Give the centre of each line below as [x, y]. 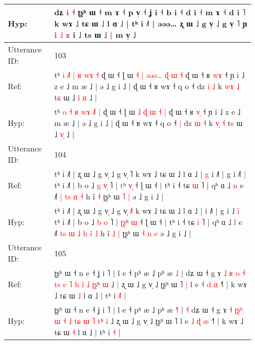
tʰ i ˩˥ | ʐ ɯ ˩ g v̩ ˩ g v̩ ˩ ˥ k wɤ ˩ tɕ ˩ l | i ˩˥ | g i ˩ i [147, 210]
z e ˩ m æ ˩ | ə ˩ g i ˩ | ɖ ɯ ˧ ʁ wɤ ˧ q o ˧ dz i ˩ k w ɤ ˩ [147, 86]
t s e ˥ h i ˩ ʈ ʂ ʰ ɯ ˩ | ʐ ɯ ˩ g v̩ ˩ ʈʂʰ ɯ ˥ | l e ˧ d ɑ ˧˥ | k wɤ [151, 284]
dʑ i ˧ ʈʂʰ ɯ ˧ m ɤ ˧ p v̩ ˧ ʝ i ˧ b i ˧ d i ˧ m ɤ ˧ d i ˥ [150, 12]
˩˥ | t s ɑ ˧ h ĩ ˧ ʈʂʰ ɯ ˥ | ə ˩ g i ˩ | [109, 196]
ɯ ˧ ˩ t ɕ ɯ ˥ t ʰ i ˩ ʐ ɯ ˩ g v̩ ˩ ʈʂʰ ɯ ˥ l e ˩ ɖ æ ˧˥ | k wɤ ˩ [149, 321]
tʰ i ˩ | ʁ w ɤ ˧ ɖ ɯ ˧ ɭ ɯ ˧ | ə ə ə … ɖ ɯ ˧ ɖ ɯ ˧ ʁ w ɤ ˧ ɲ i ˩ [149, 75]
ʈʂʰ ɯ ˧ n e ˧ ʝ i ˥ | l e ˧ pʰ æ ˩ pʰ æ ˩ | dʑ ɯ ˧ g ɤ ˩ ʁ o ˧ [150, 273]
